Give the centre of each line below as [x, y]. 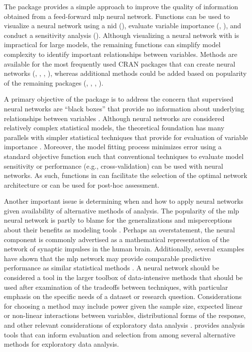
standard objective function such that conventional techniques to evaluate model [124, 156]
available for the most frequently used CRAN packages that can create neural [120, 63]
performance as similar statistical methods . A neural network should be [112, 268]
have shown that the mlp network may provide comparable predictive [108, 258]
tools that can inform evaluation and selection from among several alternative [120, 334]
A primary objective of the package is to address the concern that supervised [119, 99]
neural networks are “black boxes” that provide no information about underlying [124, 108]
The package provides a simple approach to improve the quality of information [121, 6]
